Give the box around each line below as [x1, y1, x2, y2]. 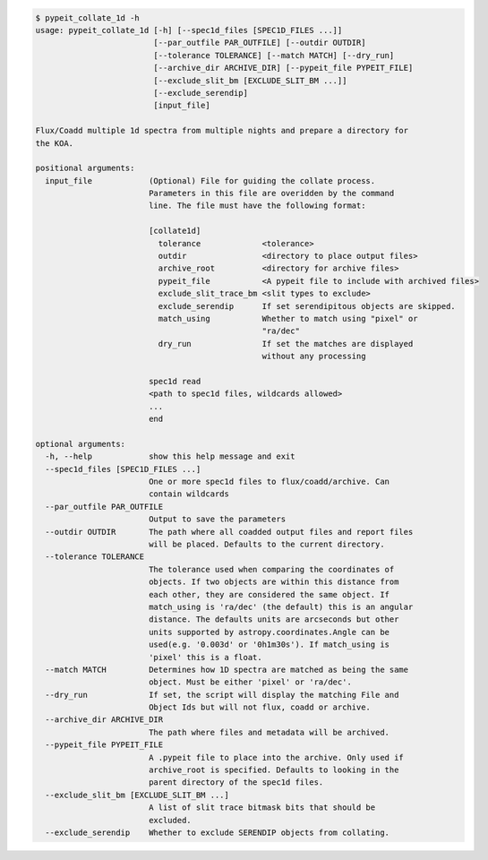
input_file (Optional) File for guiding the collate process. [45, 176, 376, 185]
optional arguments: [35, 439, 125, 449]
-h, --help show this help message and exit [45, 451, 295, 461]
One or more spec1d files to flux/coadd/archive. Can [148, 477, 390, 487]
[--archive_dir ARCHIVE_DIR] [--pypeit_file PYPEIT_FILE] [153, 63, 414, 73]
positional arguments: [35, 163, 135, 174]
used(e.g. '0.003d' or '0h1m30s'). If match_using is [148, 640, 390, 649]
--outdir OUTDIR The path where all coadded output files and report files [45, 527, 414, 537]
